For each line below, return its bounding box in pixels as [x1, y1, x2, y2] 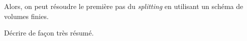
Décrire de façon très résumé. [4, 27, 94, 38]
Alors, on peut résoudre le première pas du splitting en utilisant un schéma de [4, 1, 243, 11]
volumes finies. [4, 10, 49, 21]
